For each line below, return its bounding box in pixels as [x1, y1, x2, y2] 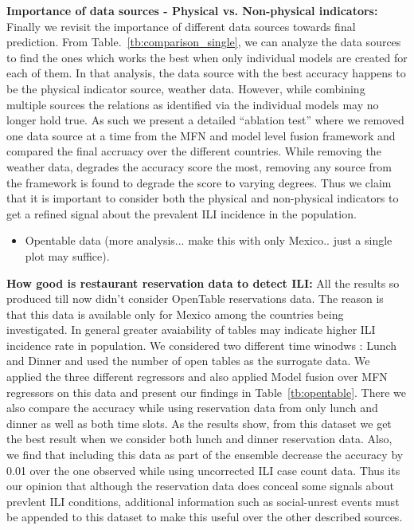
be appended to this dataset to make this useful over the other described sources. [6, 508, 403, 525]
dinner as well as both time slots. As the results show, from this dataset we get [6, 414, 392, 431]
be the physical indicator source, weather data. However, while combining [6, 80, 365, 96]
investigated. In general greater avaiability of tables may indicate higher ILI [6, 321, 376, 338]
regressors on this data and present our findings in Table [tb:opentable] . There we [6, 383, 407, 400]
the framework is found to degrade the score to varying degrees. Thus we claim [6, 174, 392, 190]
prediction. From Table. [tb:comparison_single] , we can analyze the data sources [6, 33, 401, 50]
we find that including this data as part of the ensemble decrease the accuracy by [6, 446, 404, 463]
